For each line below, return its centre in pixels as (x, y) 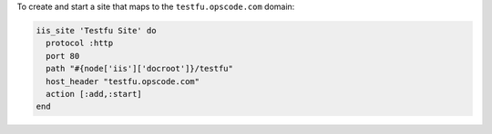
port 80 (63, 56)
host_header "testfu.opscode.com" (123, 81)
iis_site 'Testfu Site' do (96, 30)
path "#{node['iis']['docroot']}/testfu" (140, 69)
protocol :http (80, 43)
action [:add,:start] (94, 94)
